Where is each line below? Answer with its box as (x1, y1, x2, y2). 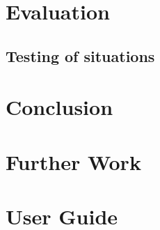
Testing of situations (6, 45, 155, 66)
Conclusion (6, 93, 113, 121)
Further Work (6, 147, 141, 176)
